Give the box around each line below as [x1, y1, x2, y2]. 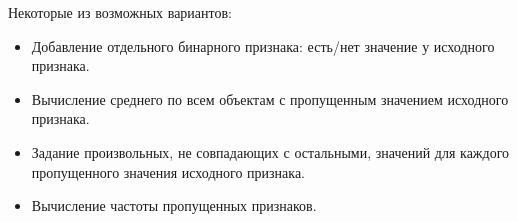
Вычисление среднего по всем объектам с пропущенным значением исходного [31, 88, 509, 109]
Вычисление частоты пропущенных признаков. [31, 195, 317, 216]
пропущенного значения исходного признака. [31, 161, 306, 182]
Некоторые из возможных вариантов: [8, 2, 232, 22]
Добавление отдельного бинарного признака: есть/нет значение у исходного [31, 35, 495, 56]
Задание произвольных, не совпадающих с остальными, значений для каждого [31, 141, 510, 162]
